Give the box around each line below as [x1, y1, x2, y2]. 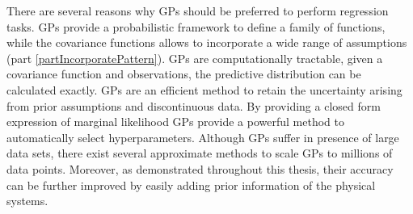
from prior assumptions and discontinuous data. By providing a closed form [6, 97, 381, 114]
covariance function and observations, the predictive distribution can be [6, 65, 361, 82]
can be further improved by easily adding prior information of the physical [6, 176, 376, 193]
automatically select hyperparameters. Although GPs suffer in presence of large [6, 128, 399, 145]
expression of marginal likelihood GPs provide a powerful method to [6, 113, 344, 130]
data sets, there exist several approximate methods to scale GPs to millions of [6, 145, 393, 162]
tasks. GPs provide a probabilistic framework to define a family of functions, [6, 18, 386, 35]
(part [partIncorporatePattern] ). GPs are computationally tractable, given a [6, 49, 383, 66]
